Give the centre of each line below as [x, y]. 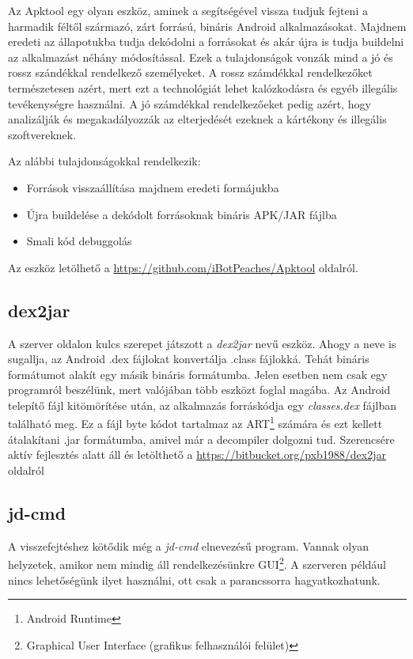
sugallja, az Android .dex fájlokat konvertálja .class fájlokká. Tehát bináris [189, 359]
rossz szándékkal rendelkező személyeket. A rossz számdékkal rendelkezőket [190, 72]
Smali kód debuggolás [79, 241]
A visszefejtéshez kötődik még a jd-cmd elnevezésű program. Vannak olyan [189, 545]
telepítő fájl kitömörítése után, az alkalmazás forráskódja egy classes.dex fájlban [203, 405]
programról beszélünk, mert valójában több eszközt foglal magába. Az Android [199, 390]
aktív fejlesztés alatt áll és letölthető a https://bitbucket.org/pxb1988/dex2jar [197, 454]
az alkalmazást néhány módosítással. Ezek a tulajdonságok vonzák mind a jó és [201, 57]
